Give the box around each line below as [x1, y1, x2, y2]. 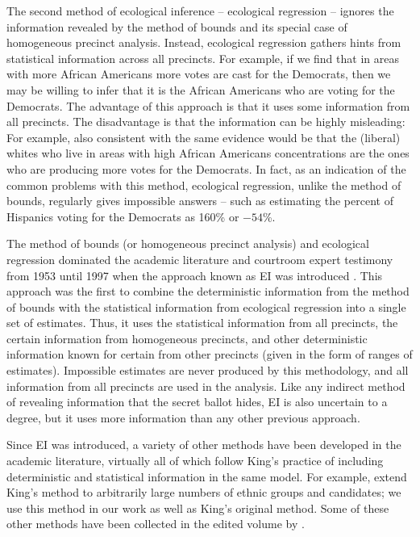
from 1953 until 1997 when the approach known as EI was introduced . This [6, 266, 383, 283]
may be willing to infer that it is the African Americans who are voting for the [6, 81, 395, 98]
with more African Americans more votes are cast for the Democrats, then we [6, 65, 391, 82]
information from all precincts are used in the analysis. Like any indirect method [6, 377, 405, 394]
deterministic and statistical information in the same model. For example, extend [6, 468, 407, 485]
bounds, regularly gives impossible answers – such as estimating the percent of [6, 192, 393, 209]
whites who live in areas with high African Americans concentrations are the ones [6, 145, 410, 162]
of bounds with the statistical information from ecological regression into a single [6, 298, 406, 315]
